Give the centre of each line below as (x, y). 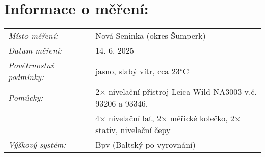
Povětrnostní (31, 65)
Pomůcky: (26, 97)
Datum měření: (35, 50)
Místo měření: (33, 36)
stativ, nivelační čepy (133, 130)
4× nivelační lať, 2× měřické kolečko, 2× (168, 118)
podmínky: (26, 77)
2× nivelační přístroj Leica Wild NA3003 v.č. (176, 92)
